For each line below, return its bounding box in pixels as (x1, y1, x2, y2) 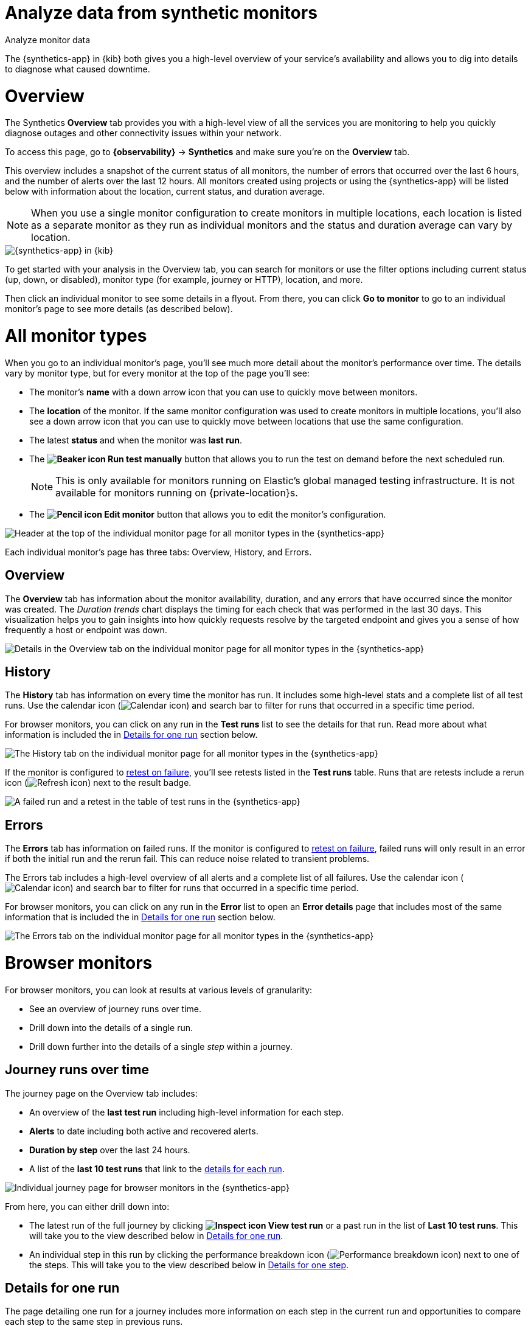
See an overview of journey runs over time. (29, 1003, 201, 1014)
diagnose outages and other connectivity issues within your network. (5, 128, 282, 139)
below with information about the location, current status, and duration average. (5, 186, 325, 197)
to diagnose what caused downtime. (5, 63, 150, 74)
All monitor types (5, 325, 147, 346)
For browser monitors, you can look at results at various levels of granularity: (5, 984, 313, 995)
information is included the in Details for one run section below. (5, 729, 258, 740)
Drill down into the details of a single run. (29, 1022, 193, 1033)
